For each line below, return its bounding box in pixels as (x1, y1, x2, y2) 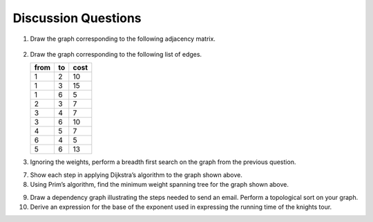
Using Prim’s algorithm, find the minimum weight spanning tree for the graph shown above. (30, 181, 289, 189)
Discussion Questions (12, 10, 142, 26)
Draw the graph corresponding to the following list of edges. (30, 50, 202, 58)
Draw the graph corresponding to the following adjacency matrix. (30, 35, 216, 43)
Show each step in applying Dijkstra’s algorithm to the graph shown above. (30, 170, 243, 179)
